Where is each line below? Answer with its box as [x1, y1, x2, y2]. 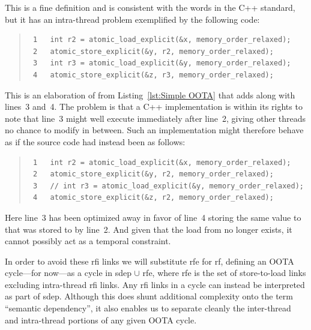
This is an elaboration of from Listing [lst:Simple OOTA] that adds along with [5, 88, 295, 101]
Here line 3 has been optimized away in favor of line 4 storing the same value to [5, 211, 301, 223]
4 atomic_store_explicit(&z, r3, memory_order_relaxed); [32, 70, 274, 79]
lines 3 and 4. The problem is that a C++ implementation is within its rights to [5, 100, 303, 113]
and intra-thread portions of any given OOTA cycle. [5, 313, 197, 326]
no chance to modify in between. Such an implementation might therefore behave [5, 124, 304, 136]
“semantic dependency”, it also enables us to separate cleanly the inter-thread [5, 302, 291, 314]
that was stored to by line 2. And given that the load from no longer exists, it [5, 223, 292, 235]
